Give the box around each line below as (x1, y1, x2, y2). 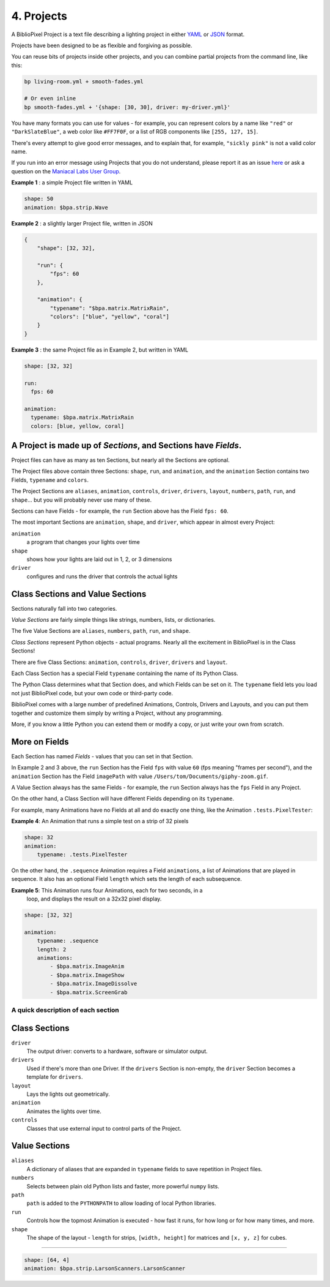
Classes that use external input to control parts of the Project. (26, 1125, 182, 1132)
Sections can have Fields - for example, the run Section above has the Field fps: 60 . (11, 507, 229, 515)
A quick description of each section (11, 1005, 119, 1014)
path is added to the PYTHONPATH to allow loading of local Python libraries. (26, 1199, 216, 1207)
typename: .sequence (37, 937, 99, 945)
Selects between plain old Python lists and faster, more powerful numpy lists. (26, 1182, 219, 1190)
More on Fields (11, 736, 70, 747)
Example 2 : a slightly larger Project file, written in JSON (11, 219, 153, 227)
